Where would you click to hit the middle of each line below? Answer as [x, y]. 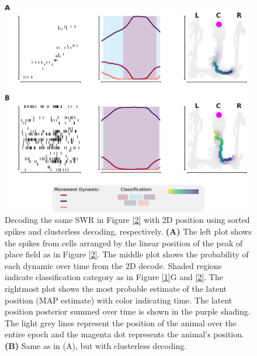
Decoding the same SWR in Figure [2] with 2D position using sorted [127, 220]
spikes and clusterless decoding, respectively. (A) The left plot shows [128, 231]
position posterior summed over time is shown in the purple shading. [128, 311]
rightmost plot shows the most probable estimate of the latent [116, 288]
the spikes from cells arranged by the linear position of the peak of [124, 242]
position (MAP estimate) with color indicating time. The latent [119, 300]
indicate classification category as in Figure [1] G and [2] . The [114, 277]
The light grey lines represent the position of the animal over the [121, 322]
